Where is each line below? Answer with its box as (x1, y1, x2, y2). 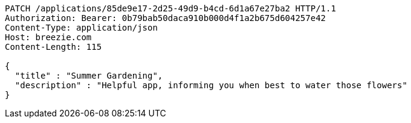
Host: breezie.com (5, 32, 92, 42)
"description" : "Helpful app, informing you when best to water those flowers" (15, 80, 407, 90)
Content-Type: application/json (5, 23, 158, 32)
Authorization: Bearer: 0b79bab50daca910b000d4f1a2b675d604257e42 (5, 13, 326, 23)
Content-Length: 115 (5, 42, 102, 52)
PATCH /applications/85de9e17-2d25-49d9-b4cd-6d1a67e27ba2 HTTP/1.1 (5, 4, 336, 13)
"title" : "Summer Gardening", (15, 71, 163, 80)
